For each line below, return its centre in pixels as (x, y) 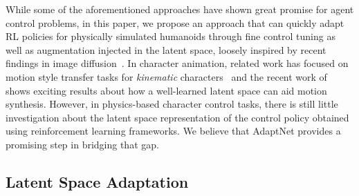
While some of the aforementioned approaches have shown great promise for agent (180, 9)
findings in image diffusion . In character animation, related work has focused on (177, 63)
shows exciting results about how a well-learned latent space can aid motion (166, 90)
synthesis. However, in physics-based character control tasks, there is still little (172, 104)
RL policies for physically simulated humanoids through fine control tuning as (171, 36)
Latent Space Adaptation (97, 181)
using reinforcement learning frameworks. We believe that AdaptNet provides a (173, 131)
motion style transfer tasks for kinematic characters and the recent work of (166, 76)
